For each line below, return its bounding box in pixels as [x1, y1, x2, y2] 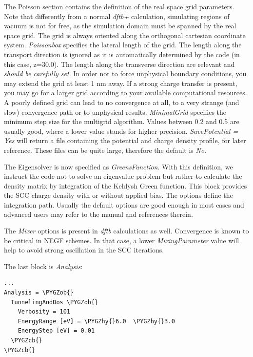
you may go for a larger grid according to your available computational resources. [4, 87, 247, 98]
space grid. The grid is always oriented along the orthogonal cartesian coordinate [4, 30, 246, 40]
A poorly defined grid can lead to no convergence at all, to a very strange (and [4, 97, 239, 107]
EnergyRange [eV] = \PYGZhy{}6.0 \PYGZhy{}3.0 [18, 317, 175, 325]
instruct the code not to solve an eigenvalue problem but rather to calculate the [4, 171, 242, 181]
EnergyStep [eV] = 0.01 [18, 327, 95, 335]
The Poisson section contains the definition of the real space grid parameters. [4, 1, 234, 11]
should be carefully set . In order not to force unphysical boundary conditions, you [4, 68, 247, 79]
